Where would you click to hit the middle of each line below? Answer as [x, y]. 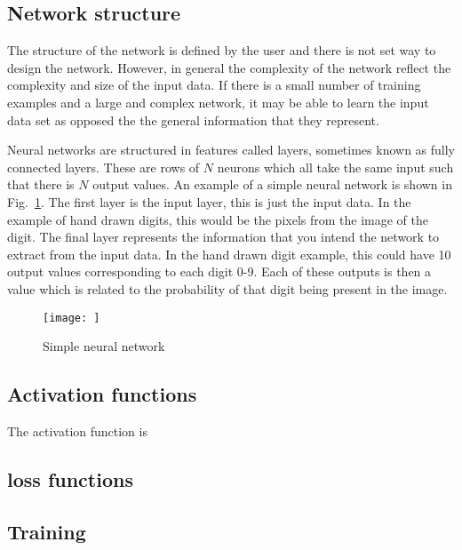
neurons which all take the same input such [335, 167]
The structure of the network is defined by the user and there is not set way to [222, 50]
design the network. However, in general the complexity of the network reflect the [229, 67]
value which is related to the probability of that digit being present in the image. [227, 288]
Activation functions [102, 394]
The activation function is [77, 430]
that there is [41, 184]
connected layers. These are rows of [104, 167]
